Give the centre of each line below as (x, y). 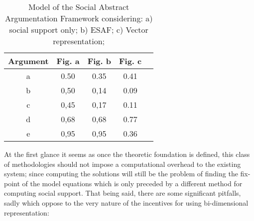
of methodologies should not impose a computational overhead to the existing (123, 164)
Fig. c (130, 61)
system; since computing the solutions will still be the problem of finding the (121, 174)
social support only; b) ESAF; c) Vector (79, 30)
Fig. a (68, 61)
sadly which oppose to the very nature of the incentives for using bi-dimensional (126, 202)
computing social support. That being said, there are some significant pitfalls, (123, 193)
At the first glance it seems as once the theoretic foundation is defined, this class (127, 154)
